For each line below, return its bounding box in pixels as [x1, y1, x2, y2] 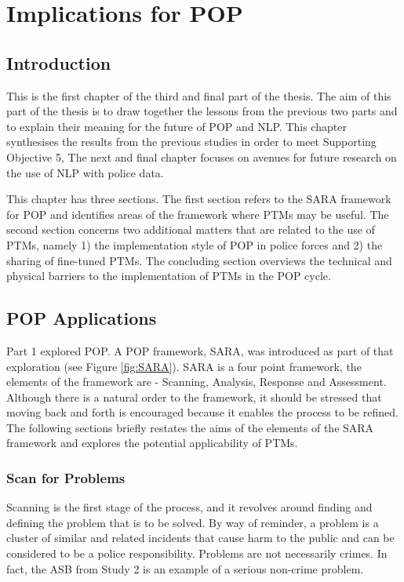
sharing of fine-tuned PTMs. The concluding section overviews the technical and [6, 252, 392, 268]
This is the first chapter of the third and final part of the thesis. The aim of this [6, 87, 391, 104]
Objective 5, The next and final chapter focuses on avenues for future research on [6, 148, 397, 165]
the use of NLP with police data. [6, 164, 164, 180]
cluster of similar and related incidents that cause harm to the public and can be [6, 529, 395, 546]
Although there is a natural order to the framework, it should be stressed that [6, 388, 382, 405]
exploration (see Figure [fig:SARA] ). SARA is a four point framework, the [6, 358, 362, 374]
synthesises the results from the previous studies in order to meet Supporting [6, 133, 377, 150]
